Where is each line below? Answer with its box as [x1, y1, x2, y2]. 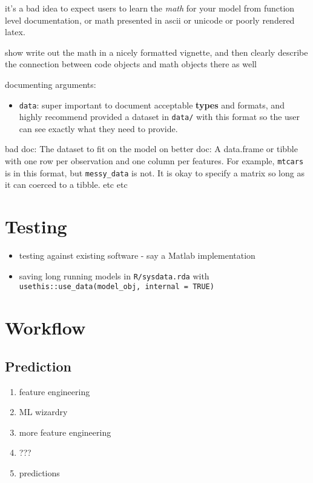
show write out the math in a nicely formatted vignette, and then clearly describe [5, 45, 308, 58]
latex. [5, 25, 25, 38]
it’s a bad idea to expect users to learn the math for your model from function [5, 2, 295, 14]
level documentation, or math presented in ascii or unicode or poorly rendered [5, 13, 295, 26]
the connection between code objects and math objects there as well [5, 58, 257, 70]
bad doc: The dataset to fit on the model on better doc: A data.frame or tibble [5, 142, 298, 155]
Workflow [5, 315, 86, 340]
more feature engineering [19, 425, 111, 438]
